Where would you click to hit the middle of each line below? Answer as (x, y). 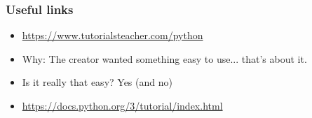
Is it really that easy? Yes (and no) (97, 82)
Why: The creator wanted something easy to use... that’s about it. (164, 58)
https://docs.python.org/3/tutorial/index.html (122, 105)
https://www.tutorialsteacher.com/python (113, 35)
